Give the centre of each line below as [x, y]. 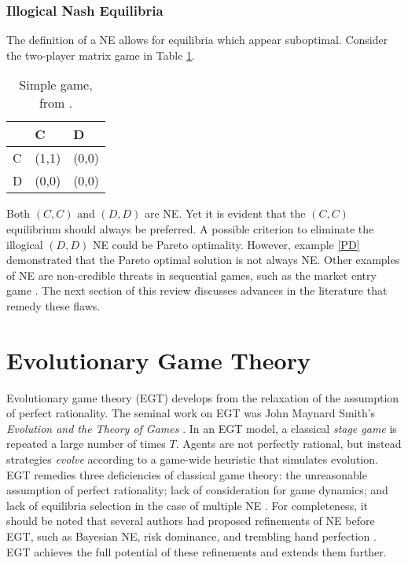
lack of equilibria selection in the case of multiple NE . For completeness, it [187, 505]
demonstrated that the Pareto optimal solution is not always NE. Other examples [203, 260]
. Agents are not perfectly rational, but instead [289, 444]
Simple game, [56, 85]
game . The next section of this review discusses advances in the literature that [197, 290]
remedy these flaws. [53, 305]
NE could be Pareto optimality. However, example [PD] [226, 244]
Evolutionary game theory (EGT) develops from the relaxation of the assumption [203, 397]
